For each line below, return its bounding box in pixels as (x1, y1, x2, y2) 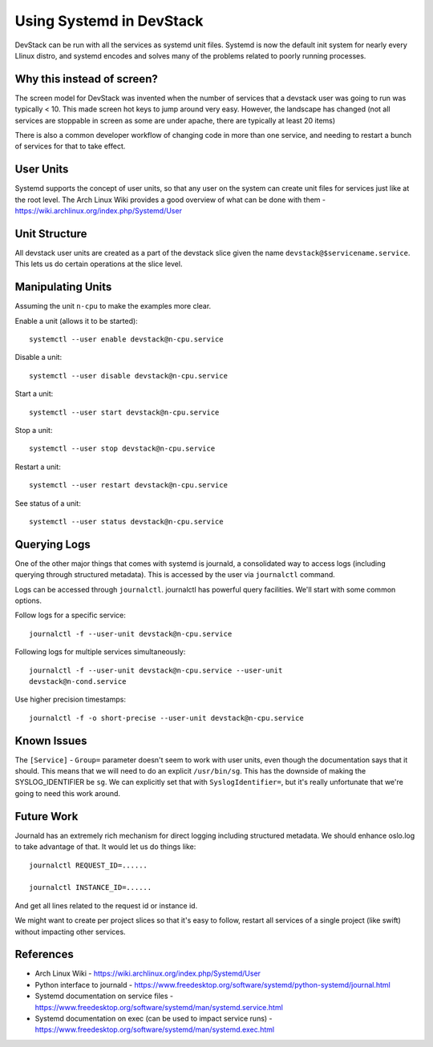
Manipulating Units (14, 281, 112, 294)
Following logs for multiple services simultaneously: (14, 647, 186, 657)
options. (14, 596, 42, 605)
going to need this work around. (14, 788, 120, 798)
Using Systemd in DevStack (14, 12, 204, 30)
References (14, 948, 74, 961)
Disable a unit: (14, 353, 63, 362)
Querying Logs (14, 537, 91, 551)
